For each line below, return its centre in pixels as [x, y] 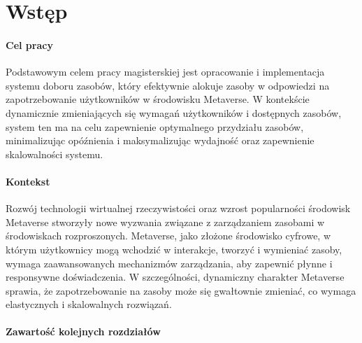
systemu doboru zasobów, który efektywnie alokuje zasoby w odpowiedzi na [168, 85]
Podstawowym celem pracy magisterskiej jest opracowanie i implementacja [165, 72]
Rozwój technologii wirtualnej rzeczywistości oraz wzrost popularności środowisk [178, 208]
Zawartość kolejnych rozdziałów [83, 331]
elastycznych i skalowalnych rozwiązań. [89, 304]
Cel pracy [29, 44]
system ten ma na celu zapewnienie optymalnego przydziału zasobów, [155, 126]
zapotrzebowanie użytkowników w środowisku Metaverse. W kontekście [158, 99]
